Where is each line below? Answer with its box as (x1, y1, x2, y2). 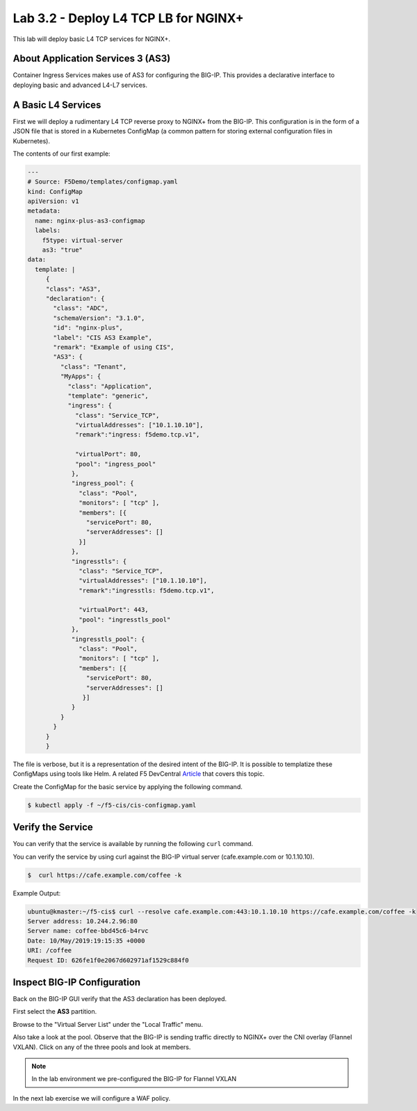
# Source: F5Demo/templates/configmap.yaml (27, 178, 179, 186)
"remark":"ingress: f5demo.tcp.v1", (75, 431, 200, 439)
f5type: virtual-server (42, 236, 123, 244)
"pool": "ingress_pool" (75, 460, 156, 468)
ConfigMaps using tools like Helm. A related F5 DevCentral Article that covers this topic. (13, 770, 265, 778)
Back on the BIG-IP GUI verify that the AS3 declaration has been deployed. (13, 995, 227, 1003)
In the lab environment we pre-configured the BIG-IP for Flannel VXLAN (31, 1075, 237, 1083)
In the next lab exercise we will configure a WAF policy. (13, 1094, 171, 1102)
